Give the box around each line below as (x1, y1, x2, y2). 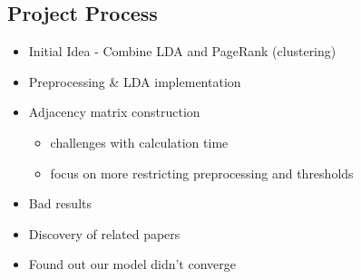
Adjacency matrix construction (28, 102, 200, 121)
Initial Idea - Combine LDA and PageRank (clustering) (28, 42, 337, 61)
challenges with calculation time (50, 132, 229, 151)
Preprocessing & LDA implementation (28, 72, 241, 91)
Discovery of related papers (28, 224, 180, 243)
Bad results (28, 194, 93, 213)
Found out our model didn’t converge (28, 255, 236, 274)
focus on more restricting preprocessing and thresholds (50, 163, 354, 182)
